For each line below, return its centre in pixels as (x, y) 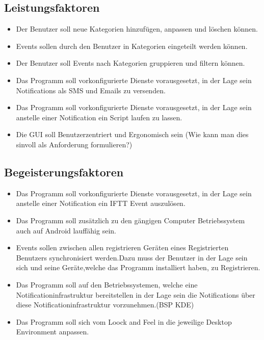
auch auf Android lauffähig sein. (66, 230)
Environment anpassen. (52, 332)
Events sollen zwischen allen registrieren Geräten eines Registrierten (122, 247)
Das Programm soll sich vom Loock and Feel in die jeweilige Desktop (124, 321)
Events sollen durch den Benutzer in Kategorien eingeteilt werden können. (132, 46)
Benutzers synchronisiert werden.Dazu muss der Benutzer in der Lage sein (132, 257)
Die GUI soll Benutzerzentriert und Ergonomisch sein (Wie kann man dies (132, 134)
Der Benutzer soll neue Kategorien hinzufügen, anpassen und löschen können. (137, 29)
